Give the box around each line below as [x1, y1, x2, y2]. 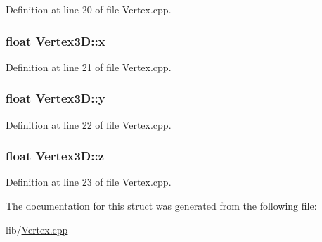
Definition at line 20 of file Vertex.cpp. [6, 2, 172, 16]
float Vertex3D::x [6, 32, 105, 49]
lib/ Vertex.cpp [6, 222, 68, 236]
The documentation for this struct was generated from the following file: [6, 198, 317, 213]
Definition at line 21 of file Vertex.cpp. [6, 59, 172, 74]
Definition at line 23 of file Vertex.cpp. [6, 174, 172, 189]
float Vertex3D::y [6, 89, 105, 107]
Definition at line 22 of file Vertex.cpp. [6, 117, 172, 132]
